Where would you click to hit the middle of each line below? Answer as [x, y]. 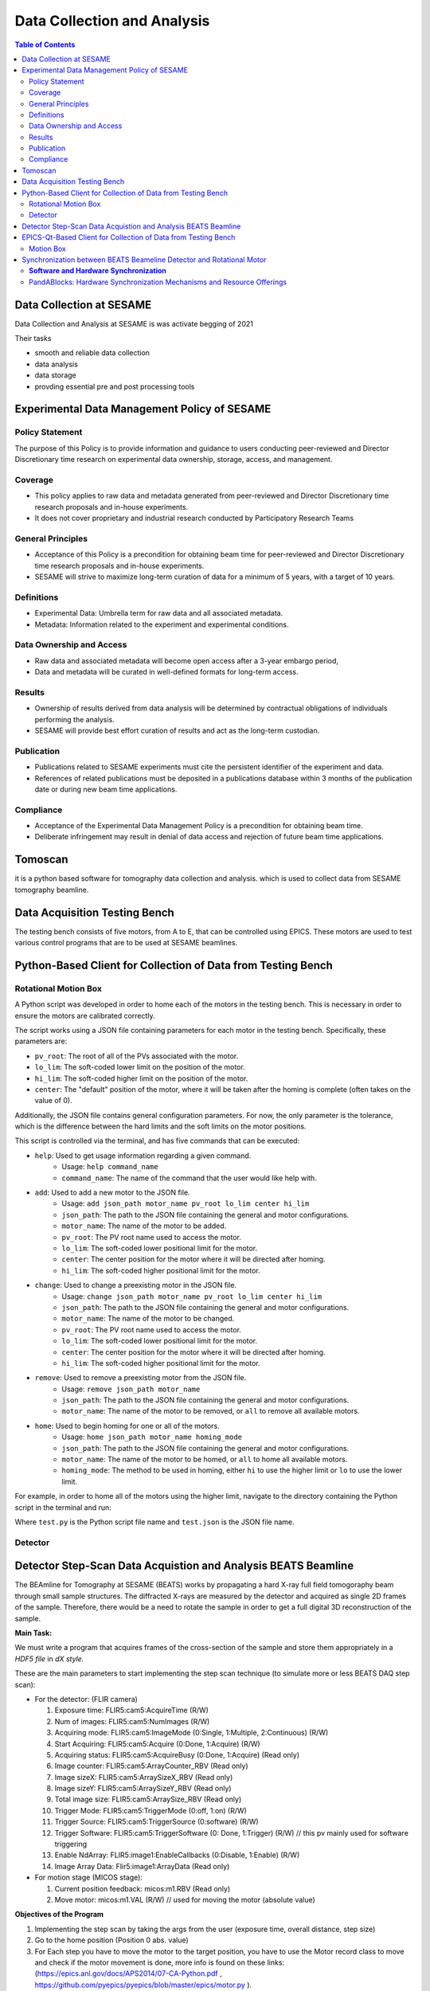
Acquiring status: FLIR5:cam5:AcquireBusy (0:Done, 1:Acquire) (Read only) [177, 1754]
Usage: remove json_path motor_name [131, 1389]
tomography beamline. [52, 890]
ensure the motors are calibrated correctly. [85, 1015]
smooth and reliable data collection [92, 353]
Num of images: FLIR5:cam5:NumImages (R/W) [132, 1721]
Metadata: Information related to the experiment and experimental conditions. [162, 624]
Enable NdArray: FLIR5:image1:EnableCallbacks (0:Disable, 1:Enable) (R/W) [177, 1855]
